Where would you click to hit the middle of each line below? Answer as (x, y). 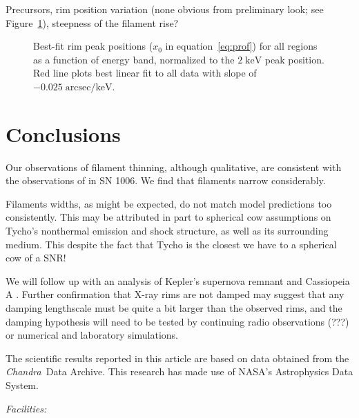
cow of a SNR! (36, 258)
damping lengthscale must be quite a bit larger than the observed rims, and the (174, 308)
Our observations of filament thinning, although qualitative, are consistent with (174, 167)
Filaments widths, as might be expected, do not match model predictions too (169, 203)
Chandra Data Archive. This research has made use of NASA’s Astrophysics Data (179, 371)
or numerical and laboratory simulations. (92, 335)
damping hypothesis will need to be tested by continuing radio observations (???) (177, 321)
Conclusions (63, 133)
